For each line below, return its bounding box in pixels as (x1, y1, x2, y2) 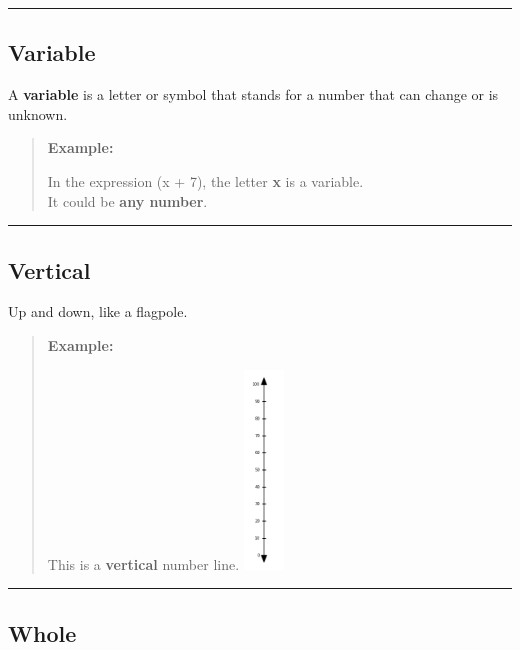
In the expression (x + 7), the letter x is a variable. (47, 170, 364, 191)
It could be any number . (47, 190, 208, 211)
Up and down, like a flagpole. (8, 301, 188, 322)
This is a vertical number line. (47, 553, 240, 574)
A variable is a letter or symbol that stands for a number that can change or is (8, 84, 499, 105)
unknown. (8, 103, 68, 124)
